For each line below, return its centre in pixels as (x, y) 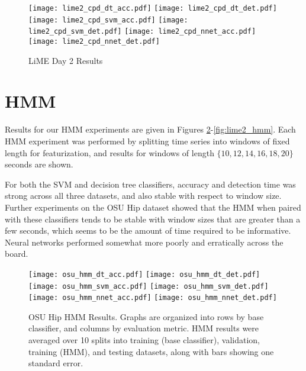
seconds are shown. (39, 164)
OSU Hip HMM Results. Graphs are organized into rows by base (146, 316)
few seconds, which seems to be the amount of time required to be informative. (148, 230)
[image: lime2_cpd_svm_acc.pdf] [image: (108, 20)
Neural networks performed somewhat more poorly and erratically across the (144, 242)
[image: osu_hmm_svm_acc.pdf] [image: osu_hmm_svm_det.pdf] (149, 286)
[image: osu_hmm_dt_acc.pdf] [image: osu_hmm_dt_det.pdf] (144, 274)
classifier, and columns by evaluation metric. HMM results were (144, 328)
